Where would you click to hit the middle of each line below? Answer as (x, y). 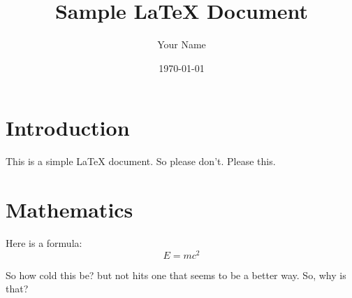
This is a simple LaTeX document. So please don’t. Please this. (141, 161)
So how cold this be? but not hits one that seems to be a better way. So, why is (176, 275)
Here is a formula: (44, 242)
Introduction (68, 128)
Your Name (182, 44)
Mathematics (69, 210)
